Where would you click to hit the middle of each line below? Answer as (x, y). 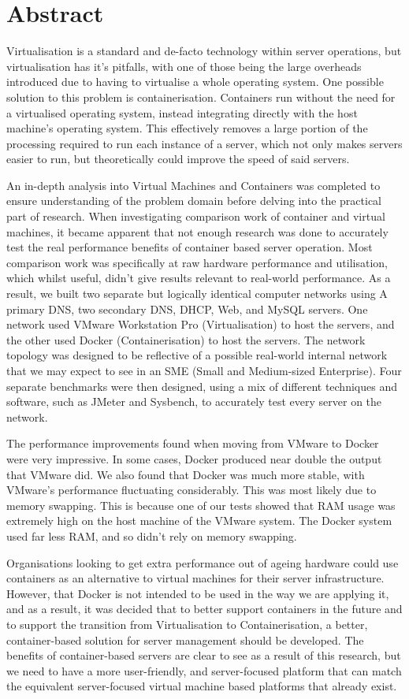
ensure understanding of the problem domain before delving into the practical (194, 201)
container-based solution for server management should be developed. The (185, 640)
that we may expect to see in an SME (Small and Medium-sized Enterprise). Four (204, 370)
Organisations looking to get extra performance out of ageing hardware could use (203, 562)
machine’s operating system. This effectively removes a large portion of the (187, 128)
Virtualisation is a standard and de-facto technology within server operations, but (204, 51)
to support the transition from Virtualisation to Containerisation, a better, (187, 624)
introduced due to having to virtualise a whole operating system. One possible (195, 82)
